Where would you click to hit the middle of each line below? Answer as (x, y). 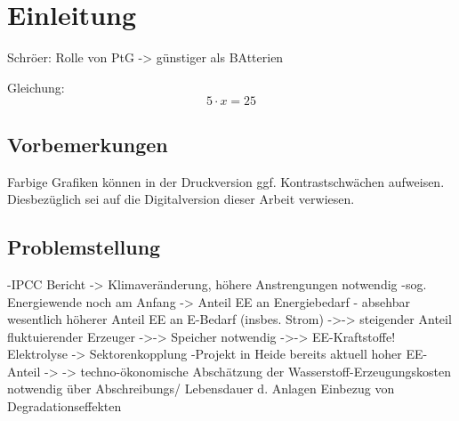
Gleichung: (36, 87)
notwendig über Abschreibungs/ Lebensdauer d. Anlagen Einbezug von (201, 389)
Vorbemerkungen (88, 144)
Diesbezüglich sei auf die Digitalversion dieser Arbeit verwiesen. (181, 199)
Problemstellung (84, 247)
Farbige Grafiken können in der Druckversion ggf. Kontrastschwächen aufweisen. (226, 181)
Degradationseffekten (64, 406)
